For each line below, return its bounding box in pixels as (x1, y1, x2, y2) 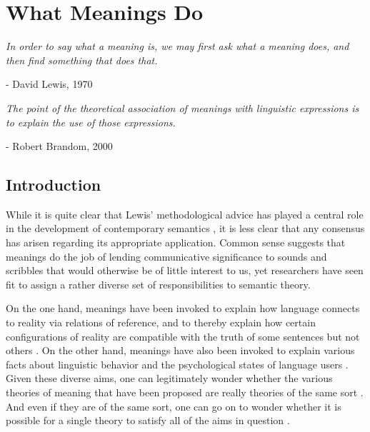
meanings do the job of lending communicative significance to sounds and (6, 248, 327, 263)
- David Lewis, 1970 (6, 76, 93, 91)
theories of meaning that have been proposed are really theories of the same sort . (6, 385, 364, 400)
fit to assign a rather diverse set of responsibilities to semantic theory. (6, 276, 311, 291)
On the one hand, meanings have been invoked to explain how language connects (6, 301, 360, 316)
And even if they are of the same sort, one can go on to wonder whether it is (6, 398, 341, 413)
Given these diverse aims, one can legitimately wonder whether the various (6, 371, 333, 386)
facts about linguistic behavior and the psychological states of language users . (6, 356, 349, 371)
